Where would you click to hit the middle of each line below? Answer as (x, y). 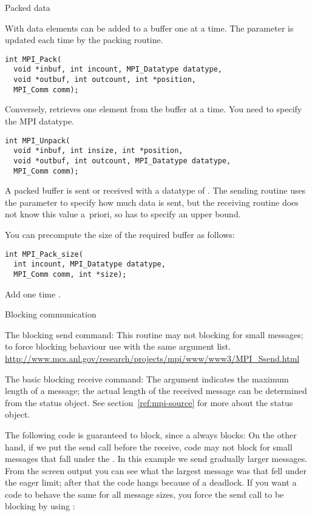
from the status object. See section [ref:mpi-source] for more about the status (149, 402)
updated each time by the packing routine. (84, 40)
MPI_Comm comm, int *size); (70, 274)
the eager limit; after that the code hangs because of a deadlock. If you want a (151, 482)
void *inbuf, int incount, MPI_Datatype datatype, (118, 70)
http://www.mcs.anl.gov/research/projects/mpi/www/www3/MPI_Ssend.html (152, 358)
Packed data (28, 7)
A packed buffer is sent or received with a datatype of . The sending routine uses (155, 190)
